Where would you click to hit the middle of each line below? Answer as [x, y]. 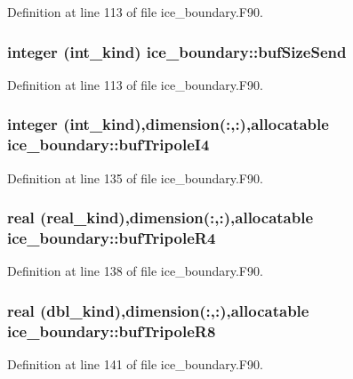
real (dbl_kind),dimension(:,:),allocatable [158, 310]
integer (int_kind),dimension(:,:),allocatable [168, 124]
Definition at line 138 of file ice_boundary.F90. [135, 271]
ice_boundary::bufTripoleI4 [108, 145]
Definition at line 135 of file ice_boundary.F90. [135, 177]
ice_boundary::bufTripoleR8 [112, 331]
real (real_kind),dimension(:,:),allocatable [160, 218]
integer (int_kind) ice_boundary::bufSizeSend [177, 51]
